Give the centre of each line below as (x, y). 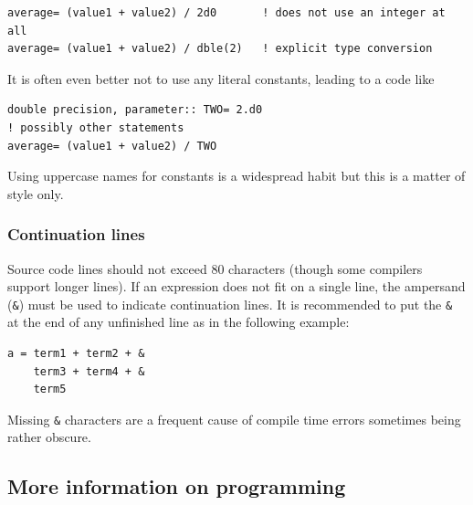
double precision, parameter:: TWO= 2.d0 (135, 110)
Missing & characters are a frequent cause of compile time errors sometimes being (234, 419)
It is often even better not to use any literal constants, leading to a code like (221, 78)
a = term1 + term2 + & (76, 353)
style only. (36, 193)
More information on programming (177, 486)
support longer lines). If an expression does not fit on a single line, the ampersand (236, 286)
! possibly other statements (96, 127)
